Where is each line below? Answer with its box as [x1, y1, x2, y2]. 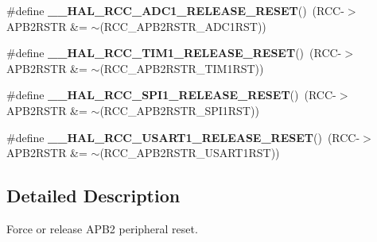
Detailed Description [6, 183, 181, 208]
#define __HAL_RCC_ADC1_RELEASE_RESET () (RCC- [6, 2, 344, 18]
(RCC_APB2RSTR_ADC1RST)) [99, 17, 266, 34]
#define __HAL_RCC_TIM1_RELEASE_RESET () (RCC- [6, 44, 342, 61]
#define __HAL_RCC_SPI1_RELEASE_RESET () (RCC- [6, 86, 336, 103]
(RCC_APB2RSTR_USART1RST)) [99, 144, 280, 161]
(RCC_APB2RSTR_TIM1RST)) [99, 60, 264, 76]
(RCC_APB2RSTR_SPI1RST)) [99, 102, 259, 118]
